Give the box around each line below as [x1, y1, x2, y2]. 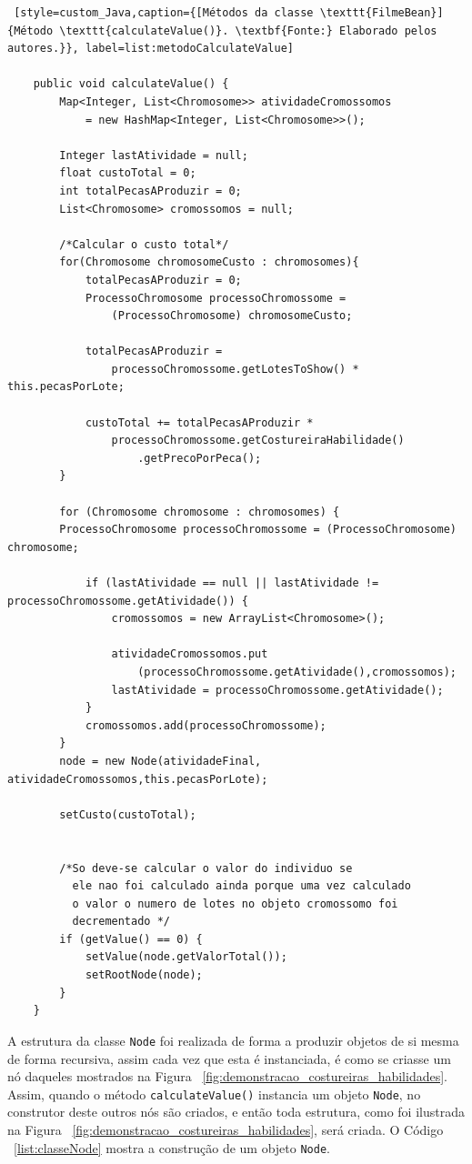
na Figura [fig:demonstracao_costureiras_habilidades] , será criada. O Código [7, 1119, 444, 1139]
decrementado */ [72, 915, 170, 928]
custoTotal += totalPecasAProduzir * [85, 416, 314, 429]
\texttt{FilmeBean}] [319, 6, 444, 19]
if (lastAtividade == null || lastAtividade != [85, 577, 379, 589]
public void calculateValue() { [33, 77, 229, 91]
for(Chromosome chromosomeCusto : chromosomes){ [59, 256, 359, 269]
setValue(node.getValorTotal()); [85, 950, 287, 964]
